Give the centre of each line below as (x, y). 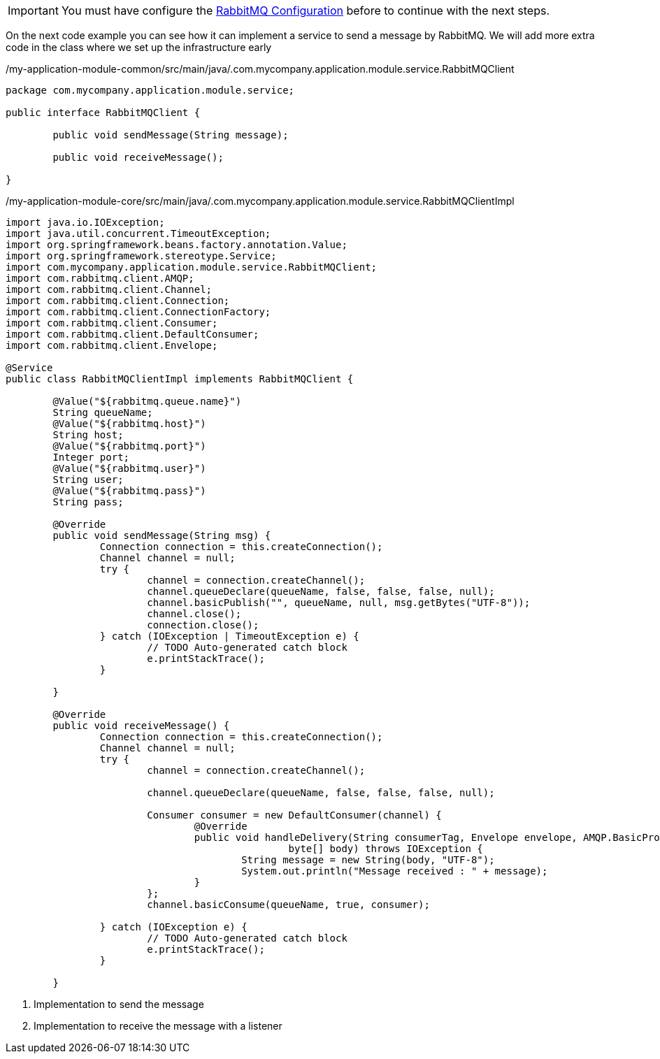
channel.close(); (194, 614)
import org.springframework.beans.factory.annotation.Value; (177, 245)
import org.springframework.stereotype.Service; (141, 256)
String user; (88, 480)
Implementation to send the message (119, 1004)
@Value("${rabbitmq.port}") (129, 446)
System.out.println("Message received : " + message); (395, 871)
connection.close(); (203, 625)
